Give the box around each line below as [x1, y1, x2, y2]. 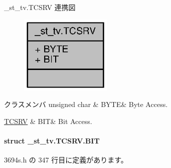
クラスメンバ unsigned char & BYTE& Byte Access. [4, 99, 168, 109]
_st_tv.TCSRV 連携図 [4, 2, 76, 12]
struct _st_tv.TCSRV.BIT [4, 135, 100, 146]
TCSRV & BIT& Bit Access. [4, 115, 92, 126]
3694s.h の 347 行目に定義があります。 [4, 154, 128, 165]
